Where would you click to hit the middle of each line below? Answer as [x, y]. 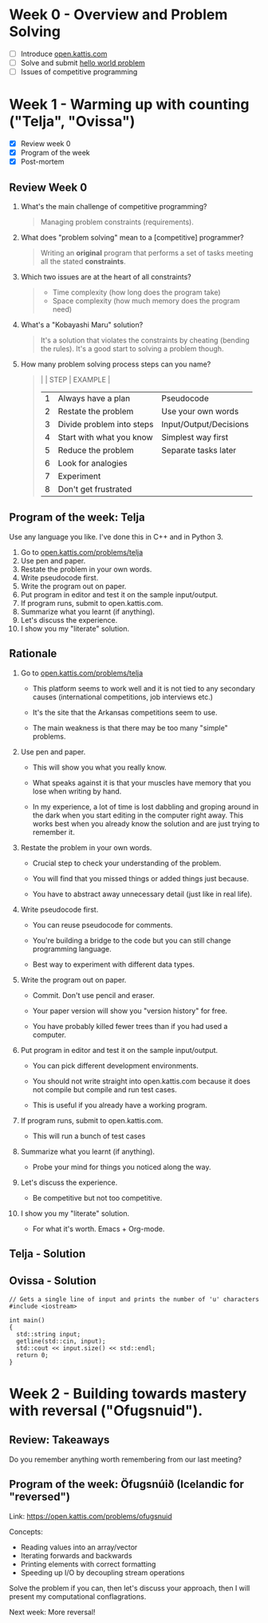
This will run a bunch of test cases [89, 1136]
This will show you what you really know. [99, 767]
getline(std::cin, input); [61, 1341]
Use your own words [200, 411]
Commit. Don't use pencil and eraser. [93, 995]
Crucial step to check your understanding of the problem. [127, 863]
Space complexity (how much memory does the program [146, 301]
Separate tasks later [199, 450]
